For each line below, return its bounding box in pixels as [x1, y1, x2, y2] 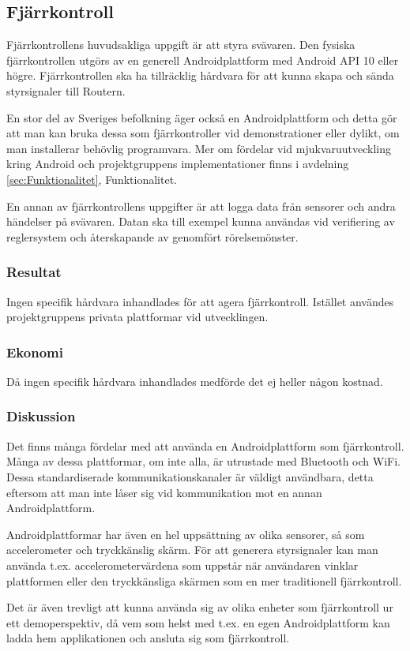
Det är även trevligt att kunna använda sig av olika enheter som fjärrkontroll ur [6, 599, 393, 615]
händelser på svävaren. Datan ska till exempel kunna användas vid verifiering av [6, 213, 395, 230]
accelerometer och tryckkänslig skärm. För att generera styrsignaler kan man [6, 541, 378, 558]
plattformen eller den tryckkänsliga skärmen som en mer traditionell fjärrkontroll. [6, 572, 402, 589]
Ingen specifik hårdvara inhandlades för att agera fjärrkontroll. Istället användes [6, 293, 394, 309]
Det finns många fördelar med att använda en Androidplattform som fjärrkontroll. [6, 437, 404, 454]
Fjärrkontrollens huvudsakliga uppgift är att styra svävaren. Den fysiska [6, 36, 355, 53]
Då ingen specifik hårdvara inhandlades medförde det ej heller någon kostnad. [6, 372, 383, 389]
